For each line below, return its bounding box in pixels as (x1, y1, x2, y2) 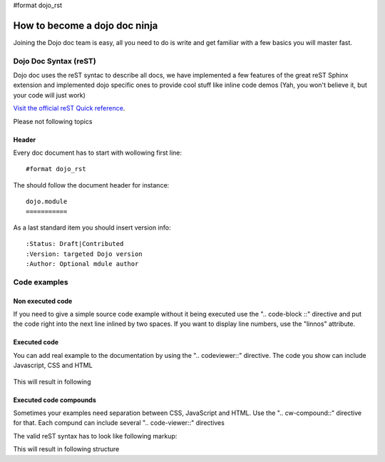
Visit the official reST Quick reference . (13, 104, 125, 113)
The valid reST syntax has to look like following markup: (13, 431, 178, 440)
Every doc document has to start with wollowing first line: (13, 148, 182, 157)
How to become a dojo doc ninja (13, 19, 158, 31)
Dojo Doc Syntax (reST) (13, 56, 96, 66)
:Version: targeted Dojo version (26, 250, 143, 258)
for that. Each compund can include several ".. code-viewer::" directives (13, 419, 225, 427)
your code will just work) (13, 91, 86, 99)
